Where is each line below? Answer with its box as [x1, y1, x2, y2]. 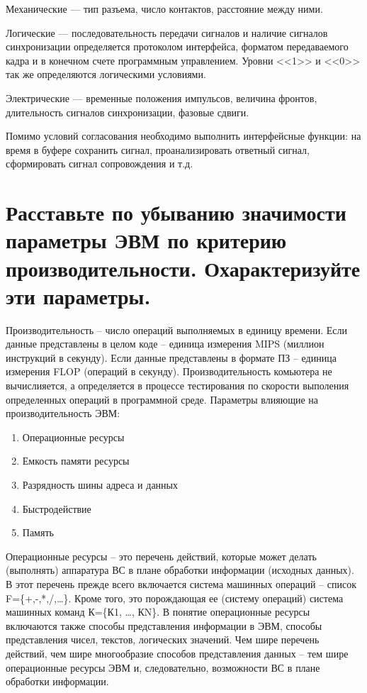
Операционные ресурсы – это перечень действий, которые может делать [6, 548, 317, 563]
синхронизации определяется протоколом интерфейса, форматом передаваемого [6, 39, 349, 54]
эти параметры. [6, 281, 151, 310]
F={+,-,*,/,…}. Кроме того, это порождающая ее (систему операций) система [6, 590, 344, 605]
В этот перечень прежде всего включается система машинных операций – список [6, 576, 356, 591]
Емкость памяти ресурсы [22, 453, 130, 468]
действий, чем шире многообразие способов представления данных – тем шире [6, 645, 349, 660]
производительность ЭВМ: [6, 406, 120, 421]
